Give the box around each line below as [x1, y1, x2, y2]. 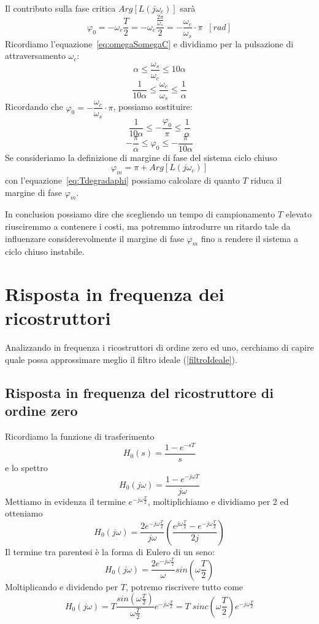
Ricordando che [5, 100, 63, 113]
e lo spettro [5, 461, 48, 474]
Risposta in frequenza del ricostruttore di [5, 383, 274, 402]
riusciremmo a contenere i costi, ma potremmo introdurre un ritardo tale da [5, 220, 291, 233]
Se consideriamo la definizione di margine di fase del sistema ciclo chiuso [5, 150, 277, 163]
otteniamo [5, 507, 43, 520]
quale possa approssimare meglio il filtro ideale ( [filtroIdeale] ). [5, 353, 237, 365]
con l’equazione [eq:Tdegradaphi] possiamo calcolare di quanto [5, 174, 240, 187]
